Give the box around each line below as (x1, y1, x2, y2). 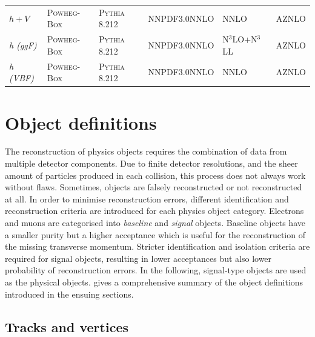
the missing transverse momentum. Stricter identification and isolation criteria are (5, 240, 310, 253)
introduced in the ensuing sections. (5, 287, 134, 300)
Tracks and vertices (5, 317, 128, 336)
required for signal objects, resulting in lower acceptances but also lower (5, 252, 272, 264)
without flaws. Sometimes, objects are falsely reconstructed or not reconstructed (5, 181, 302, 193)
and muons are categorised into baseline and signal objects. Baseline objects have (5, 216, 305, 229)
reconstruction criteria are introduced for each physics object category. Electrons (5, 204, 304, 217)
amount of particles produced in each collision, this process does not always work (5, 168, 306, 181)
